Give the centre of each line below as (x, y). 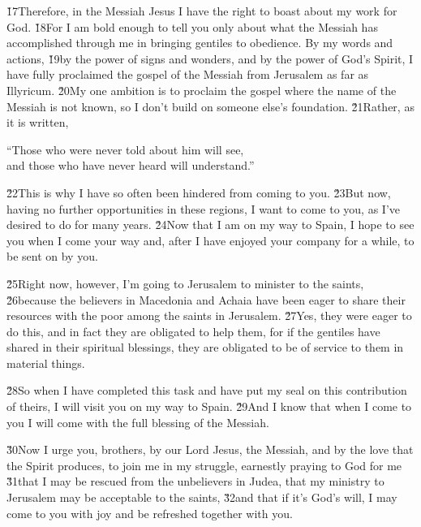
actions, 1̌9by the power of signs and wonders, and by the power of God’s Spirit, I (210, 58)
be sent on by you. (52, 256)
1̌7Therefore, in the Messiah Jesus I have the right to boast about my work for (202, 11)
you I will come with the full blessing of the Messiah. (138, 422)
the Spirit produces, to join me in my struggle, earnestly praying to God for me (204, 465)
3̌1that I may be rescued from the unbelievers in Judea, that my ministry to (195, 481)
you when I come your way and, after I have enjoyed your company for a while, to (210, 240)
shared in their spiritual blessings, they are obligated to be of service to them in (205, 347)
